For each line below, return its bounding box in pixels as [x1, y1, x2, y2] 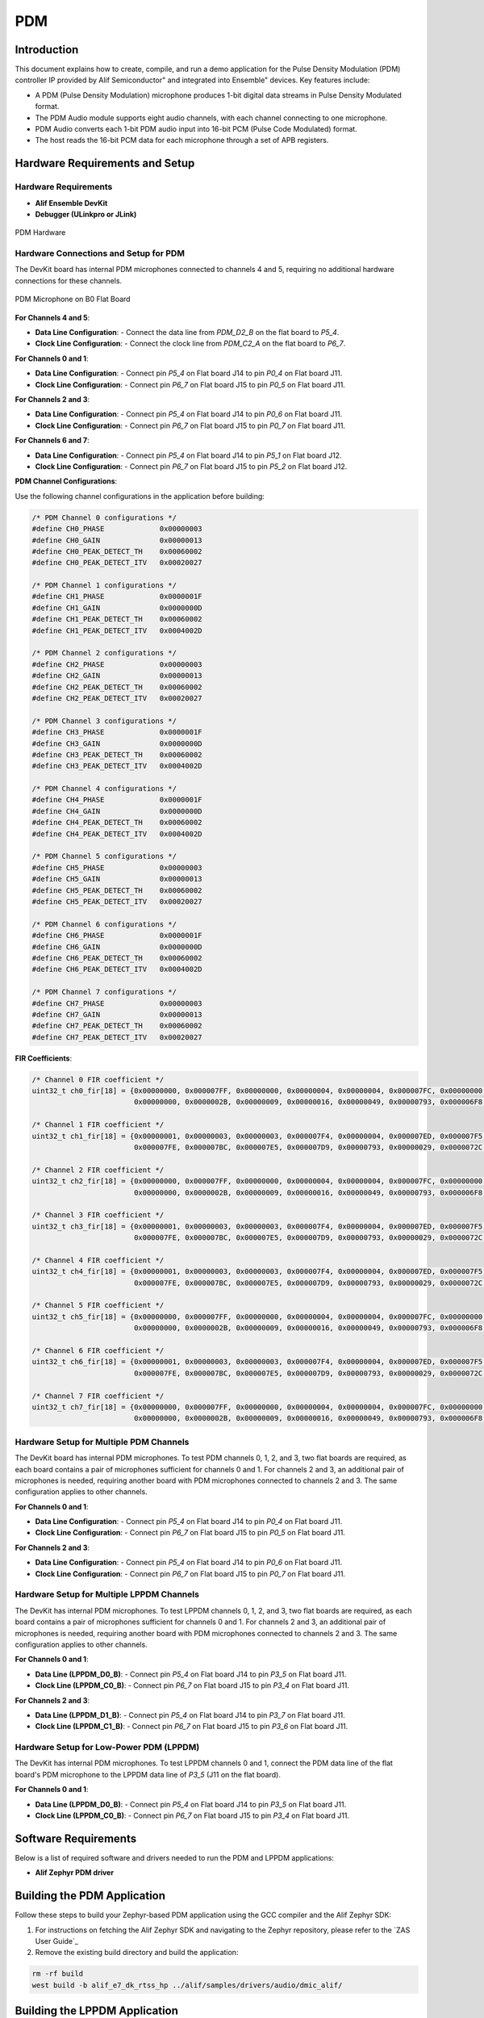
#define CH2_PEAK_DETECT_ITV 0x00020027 [31, 693, 202, 702]
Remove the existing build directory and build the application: [35, 1948, 239, 1957]
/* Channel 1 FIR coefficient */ [31, 1120, 165, 1129]
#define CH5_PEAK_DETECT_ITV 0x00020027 [31, 897, 202, 906]
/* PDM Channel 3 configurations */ [31, 716, 177, 726]
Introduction [15, 43, 79, 57]
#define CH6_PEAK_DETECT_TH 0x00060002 [31, 953, 202, 962]
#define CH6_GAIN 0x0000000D [31, 942, 202, 952]
